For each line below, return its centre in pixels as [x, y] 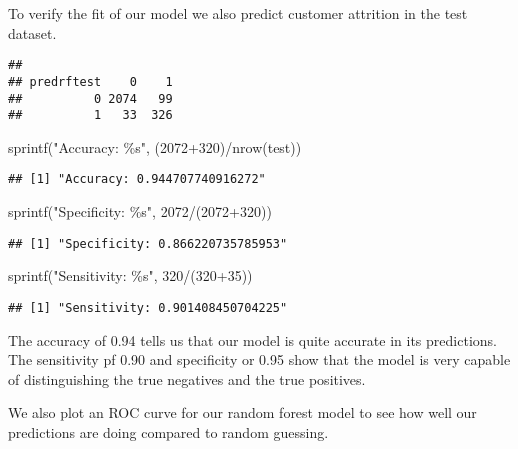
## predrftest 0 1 [90, 81]
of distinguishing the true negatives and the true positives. [187, 378]
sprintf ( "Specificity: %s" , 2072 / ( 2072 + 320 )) [140, 211]
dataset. [32, 32]
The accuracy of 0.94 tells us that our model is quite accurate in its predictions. [252, 339]
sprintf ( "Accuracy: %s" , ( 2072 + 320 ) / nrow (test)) [155, 146]
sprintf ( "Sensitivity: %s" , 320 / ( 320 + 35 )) [130, 275]
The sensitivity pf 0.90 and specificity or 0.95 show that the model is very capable [259, 359]
